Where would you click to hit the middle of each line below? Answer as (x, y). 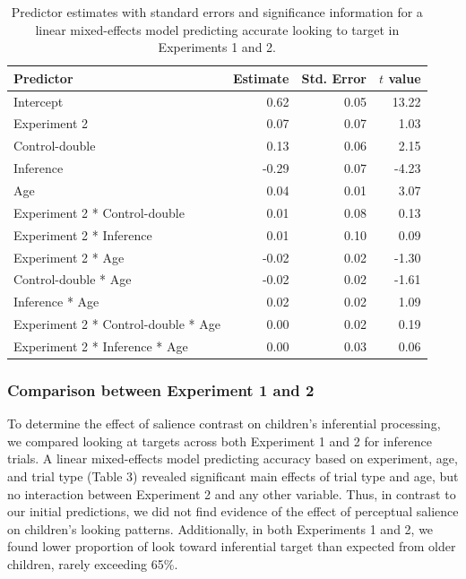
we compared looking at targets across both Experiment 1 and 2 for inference (220, 441)
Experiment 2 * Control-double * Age (117, 324)
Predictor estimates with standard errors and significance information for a (217, 12)
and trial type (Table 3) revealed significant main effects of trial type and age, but (233, 476)
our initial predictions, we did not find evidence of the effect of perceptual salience (233, 511)
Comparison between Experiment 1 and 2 (161, 389)
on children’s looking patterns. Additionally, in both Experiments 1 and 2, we (220, 528)
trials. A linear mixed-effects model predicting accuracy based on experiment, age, (233, 458)
